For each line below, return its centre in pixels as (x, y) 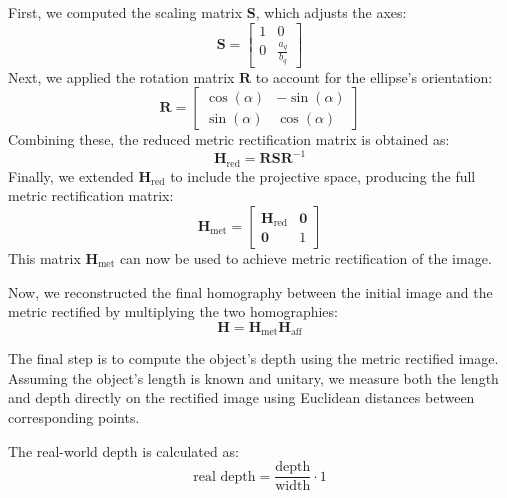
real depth (224, 476)
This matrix (44, 257)
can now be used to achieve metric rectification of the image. (305, 257)
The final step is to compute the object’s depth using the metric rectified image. (253, 358)
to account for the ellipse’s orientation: (374, 76)
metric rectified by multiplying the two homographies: (173, 311)
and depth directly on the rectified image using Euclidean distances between (241, 397)
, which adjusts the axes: (331, 12)
